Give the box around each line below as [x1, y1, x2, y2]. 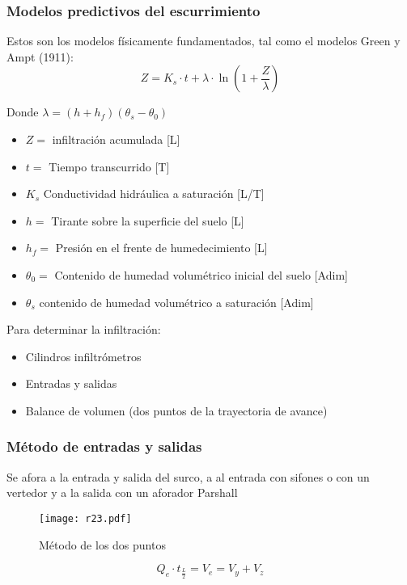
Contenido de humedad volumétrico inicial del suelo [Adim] [54, 266, 348, 283]
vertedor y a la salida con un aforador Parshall [6, 484, 238, 501]
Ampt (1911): [6, 48, 74, 65]
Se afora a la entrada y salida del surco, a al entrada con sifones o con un [6, 468, 370, 485]
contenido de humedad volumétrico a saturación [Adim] [39, 293, 314, 310]
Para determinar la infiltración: [6, 321, 161, 338]
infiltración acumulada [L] [52, 131, 180, 147]
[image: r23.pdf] [39, 512, 132, 524]
